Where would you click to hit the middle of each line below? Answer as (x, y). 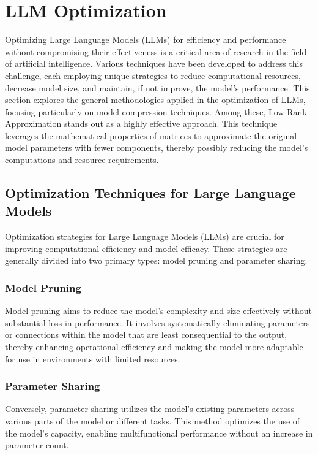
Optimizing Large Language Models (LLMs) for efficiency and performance (146, 40)
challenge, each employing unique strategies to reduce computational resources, (153, 75)
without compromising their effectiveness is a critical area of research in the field (156, 51)
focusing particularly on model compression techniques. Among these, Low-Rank (156, 111)
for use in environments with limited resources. (93, 358)
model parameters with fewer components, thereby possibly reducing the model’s (157, 147)
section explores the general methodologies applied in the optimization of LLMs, (155, 100)
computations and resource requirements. (82, 160)
